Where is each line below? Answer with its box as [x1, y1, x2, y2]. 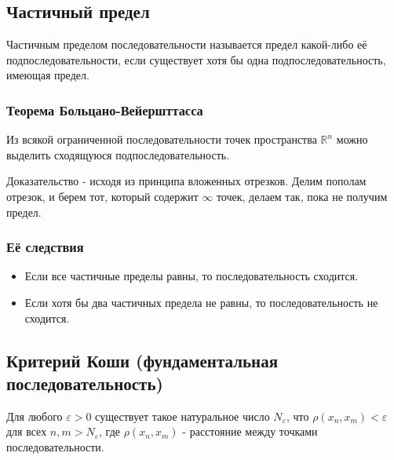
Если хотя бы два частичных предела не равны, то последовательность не [24, 294, 378, 310]
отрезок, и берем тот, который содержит [6, 188, 199, 204]
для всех [6, 423, 47, 440]
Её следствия [6, 237, 84, 257]
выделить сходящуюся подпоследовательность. [6, 146, 230, 162]
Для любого [6, 407, 63, 424]
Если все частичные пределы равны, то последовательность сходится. [24, 268, 359, 284]
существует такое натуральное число [95, 407, 270, 424]
